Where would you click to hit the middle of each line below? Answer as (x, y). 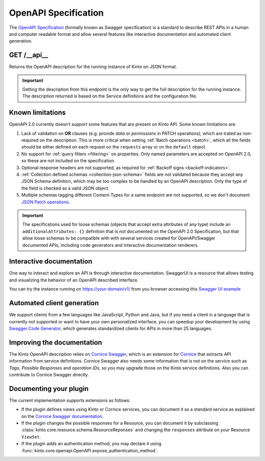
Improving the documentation (56, 342)
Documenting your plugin (49, 389)
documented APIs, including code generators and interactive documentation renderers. (110, 245)
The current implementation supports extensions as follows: (70, 400)
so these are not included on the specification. (68, 161)
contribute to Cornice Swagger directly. (49, 375)
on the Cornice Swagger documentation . (63, 416)
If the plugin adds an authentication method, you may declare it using (91, 444)
